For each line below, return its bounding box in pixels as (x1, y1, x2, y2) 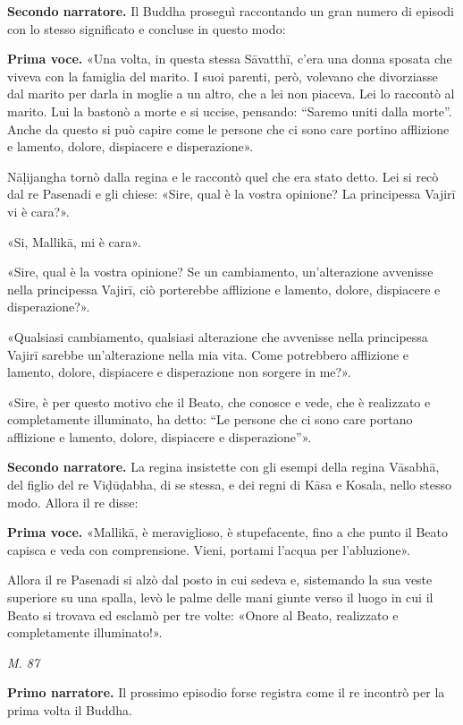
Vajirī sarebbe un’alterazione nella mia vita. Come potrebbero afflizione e (7, 345, 409, 363)
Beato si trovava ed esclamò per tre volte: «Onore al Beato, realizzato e (7, 605, 399, 624)
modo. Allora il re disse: (7, 492, 139, 511)
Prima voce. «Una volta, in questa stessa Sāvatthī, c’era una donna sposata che (7, 49, 452, 68)
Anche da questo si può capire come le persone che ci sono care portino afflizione (7, 119, 450, 138)
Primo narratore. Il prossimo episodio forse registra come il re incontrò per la (7, 683, 445, 702)
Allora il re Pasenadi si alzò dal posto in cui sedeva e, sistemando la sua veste (7, 570, 433, 589)
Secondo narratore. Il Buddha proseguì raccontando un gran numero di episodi (7, 2, 454, 20)
